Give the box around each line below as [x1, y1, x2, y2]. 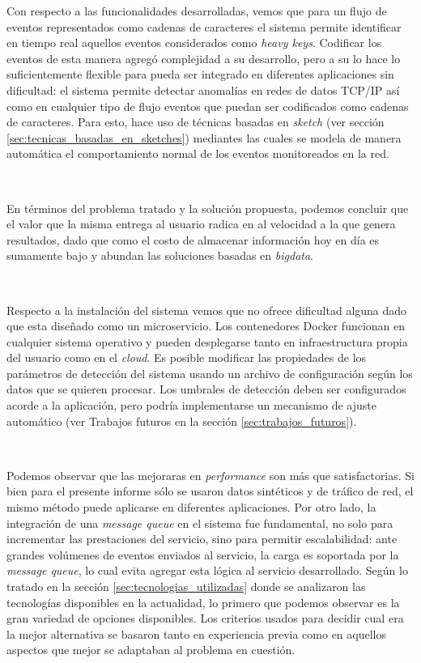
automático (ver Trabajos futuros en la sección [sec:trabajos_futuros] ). [6, 412, 357, 429]
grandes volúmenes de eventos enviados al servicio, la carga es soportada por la [6, 546, 399, 563]
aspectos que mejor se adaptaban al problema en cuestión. [6, 641, 296, 658]
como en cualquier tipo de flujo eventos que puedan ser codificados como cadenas [6, 97, 409, 114]
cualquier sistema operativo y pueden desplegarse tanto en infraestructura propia [6, 333, 408, 350]
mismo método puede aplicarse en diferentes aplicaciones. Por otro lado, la [6, 499, 376, 516]
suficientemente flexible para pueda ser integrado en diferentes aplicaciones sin [6, 66, 394, 83]
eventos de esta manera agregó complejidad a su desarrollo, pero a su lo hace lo [6, 49, 401, 66]
